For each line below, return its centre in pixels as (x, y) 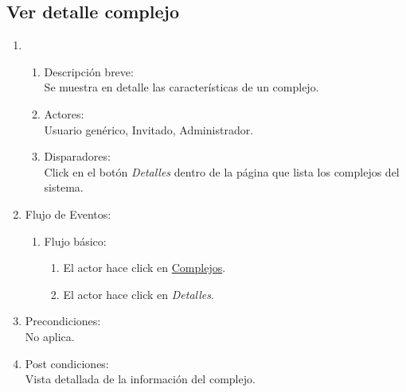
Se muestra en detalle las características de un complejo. (182, 87)
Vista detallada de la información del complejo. (140, 379)
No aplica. (50, 336)
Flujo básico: (75, 241)
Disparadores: (77, 156)
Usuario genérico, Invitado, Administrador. (149, 129)
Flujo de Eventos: (68, 213)
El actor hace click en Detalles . (139, 294)
